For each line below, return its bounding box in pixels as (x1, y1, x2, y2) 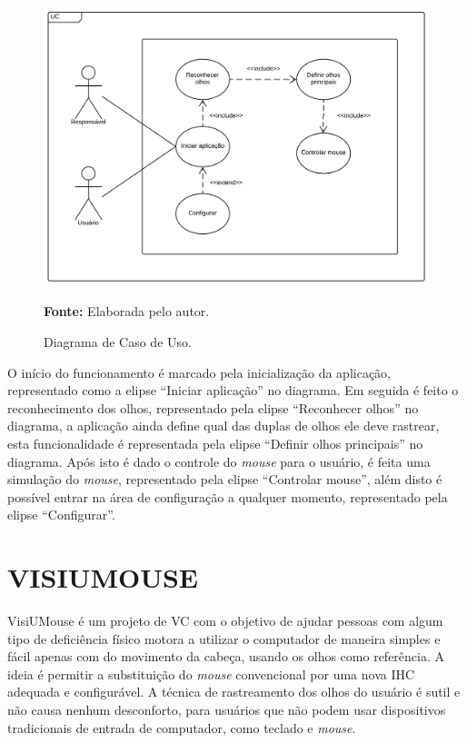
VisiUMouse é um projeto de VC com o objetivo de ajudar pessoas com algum (7, 611, 443, 630)
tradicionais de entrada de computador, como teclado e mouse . (7, 718, 356, 737)
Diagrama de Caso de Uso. (44, 332, 192, 351)
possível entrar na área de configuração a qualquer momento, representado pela (7, 487, 448, 506)
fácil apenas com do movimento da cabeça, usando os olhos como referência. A (7, 647, 444, 666)
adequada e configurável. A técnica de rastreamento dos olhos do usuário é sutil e (7, 682, 461, 701)
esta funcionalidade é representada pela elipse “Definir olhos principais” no (7, 433, 423, 452)
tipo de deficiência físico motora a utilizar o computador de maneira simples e (7, 629, 441, 648)
